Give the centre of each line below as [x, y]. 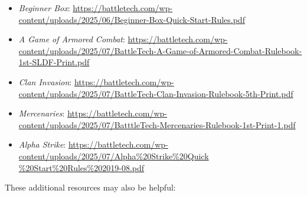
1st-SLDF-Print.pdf [54, 62]
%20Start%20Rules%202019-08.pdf [81, 167]
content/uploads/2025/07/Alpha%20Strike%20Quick [114, 156]
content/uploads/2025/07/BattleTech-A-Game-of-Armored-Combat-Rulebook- [160, 50]
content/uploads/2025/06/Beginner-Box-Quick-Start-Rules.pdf [132, 19]
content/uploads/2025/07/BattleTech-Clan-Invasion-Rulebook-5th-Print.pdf [156, 93]
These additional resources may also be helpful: [90, 187]
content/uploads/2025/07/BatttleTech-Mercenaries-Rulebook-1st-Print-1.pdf [157, 124]
